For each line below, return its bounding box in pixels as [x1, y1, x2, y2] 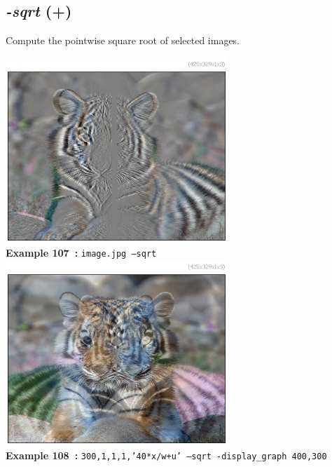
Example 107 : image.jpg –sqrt [6, 245, 157, 259]
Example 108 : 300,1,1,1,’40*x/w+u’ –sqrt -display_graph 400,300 [6, 447, 327, 462]
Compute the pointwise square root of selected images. [6, 33, 240, 48]
